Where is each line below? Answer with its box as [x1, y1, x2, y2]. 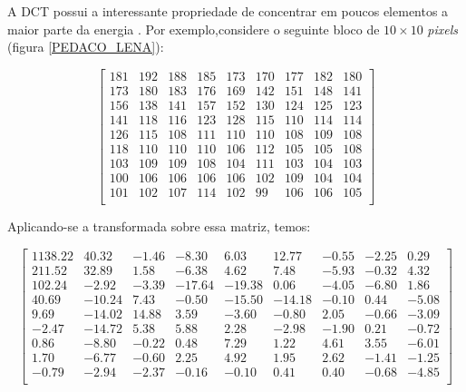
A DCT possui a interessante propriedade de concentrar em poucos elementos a [7, 2, 449, 20]
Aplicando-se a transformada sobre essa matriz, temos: [7, 217, 311, 236]
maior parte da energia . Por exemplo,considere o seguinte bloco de [7, 19, 380, 38]
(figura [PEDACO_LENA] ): [7, 37, 164, 56]
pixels [427, 19, 459, 38]
